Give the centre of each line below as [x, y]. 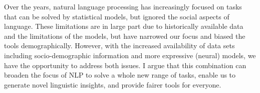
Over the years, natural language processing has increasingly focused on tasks [123, 6]
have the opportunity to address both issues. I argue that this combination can [125, 65]
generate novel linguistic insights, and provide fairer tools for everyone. [113, 84]
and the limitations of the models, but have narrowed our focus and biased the [125, 36]
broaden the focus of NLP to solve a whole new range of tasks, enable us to [120, 75]
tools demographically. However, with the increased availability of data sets [119, 46]
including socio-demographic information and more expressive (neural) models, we [130, 55]
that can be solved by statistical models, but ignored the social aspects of [117, 16]
